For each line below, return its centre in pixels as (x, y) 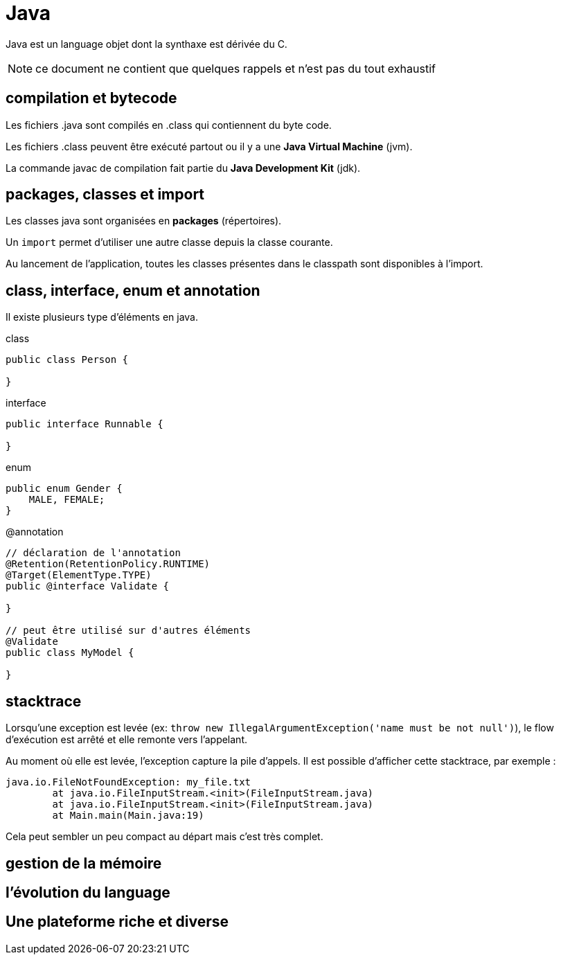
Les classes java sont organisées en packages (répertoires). (144, 221)
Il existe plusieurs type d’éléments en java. (102, 317)
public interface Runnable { (84, 424)
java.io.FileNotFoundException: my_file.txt (128, 782)
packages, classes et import (105, 195)
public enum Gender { (64, 489)
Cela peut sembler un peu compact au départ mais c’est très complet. (164, 837)
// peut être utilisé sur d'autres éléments (128, 631)
